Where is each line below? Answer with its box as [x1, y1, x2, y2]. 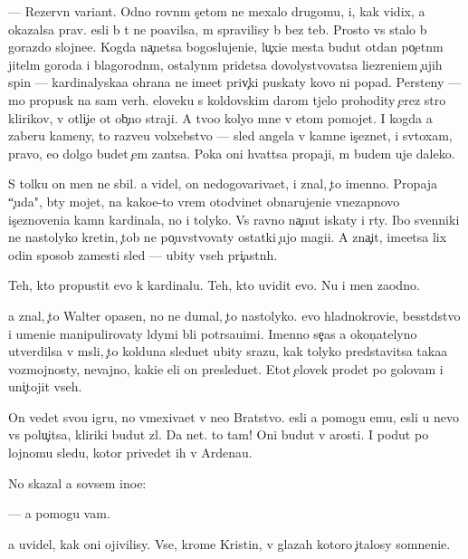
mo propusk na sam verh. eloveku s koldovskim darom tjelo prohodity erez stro [8, 90, 446, 109]
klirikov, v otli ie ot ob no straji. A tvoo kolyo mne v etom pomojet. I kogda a [8, 108, 433, 127]
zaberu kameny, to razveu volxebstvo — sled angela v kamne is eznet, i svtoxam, [8, 126, 453, 145]
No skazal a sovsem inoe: [8, 473, 147, 492]
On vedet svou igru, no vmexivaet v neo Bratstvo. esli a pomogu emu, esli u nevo [8, 407, 459, 426]
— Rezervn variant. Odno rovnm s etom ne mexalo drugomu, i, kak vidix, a [8, 2, 425, 20]
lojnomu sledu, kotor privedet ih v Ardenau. [8, 443, 253, 462]
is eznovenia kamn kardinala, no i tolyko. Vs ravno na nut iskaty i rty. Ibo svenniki [8, 209, 460, 228]
